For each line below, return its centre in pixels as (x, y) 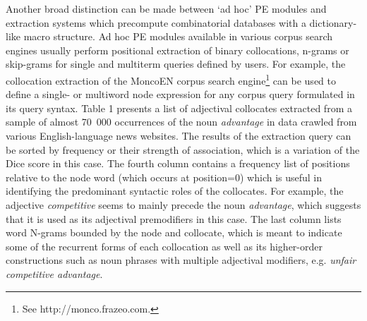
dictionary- (333, 22)
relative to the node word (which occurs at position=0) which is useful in (164, 177)
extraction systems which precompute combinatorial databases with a (156, 22)
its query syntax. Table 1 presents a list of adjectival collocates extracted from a (179, 108)
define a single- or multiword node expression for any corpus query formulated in (180, 94)
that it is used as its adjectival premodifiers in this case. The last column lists (174, 218)
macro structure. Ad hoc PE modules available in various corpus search (178, 36)
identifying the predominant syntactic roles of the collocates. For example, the (175, 191)
